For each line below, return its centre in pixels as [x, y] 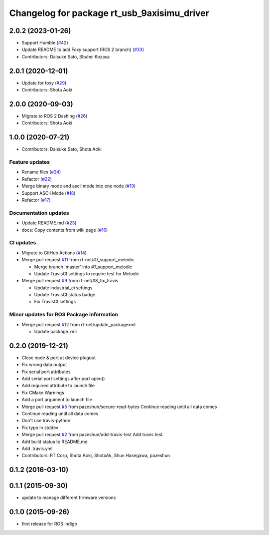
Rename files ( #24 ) [41, 172]
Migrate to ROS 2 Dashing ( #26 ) [55, 116]
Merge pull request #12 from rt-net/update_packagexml [78, 324]
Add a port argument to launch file [57, 400]
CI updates [23, 243]
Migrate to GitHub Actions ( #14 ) [54, 253]
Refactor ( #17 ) [36, 200]
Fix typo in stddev [40, 428]
